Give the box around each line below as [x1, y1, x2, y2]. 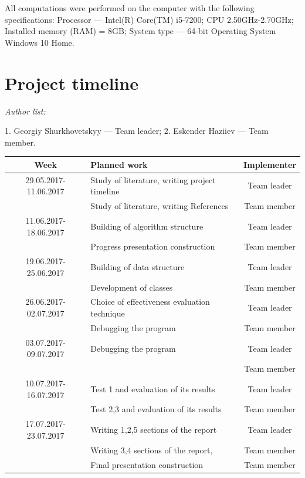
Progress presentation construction [90, 240, 215, 253]
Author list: [5, 105, 46, 117]
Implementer [243, 158, 296, 170]
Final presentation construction [90, 458, 204, 470]
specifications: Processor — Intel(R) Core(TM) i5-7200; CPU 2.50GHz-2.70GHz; [5, 13, 294, 25]
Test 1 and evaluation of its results [90, 382, 215, 395]
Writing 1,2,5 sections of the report [90, 423, 217, 436]
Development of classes [90, 281, 173, 293]
